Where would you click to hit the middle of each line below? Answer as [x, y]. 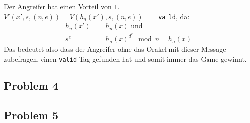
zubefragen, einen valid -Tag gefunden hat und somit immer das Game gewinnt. [125, 59]
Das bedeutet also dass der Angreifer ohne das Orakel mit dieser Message [115, 49]
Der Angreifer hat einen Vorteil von [58, 6]
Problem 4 [31, 86]
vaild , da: [174, 16]
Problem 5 [31, 114]
